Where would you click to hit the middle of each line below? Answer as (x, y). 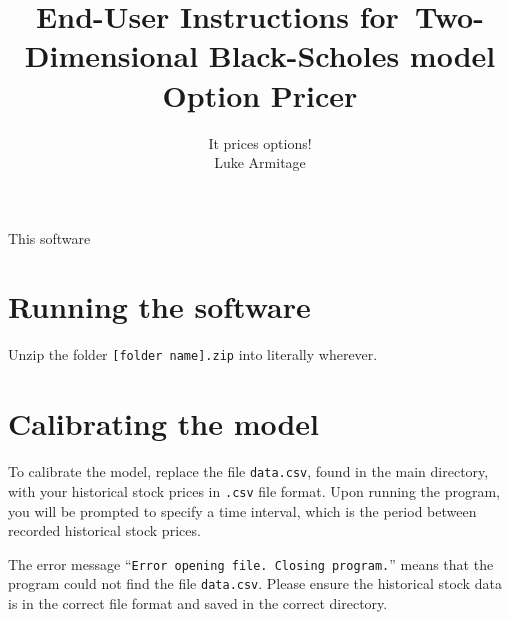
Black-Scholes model (352, 55)
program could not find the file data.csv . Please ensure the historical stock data (255, 583)
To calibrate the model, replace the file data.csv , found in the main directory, (248, 471)
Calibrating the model (164, 423)
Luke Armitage (260, 162)
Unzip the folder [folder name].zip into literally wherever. (193, 354)
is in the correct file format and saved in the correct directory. (198, 603)
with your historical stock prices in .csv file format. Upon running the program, (254, 490)
